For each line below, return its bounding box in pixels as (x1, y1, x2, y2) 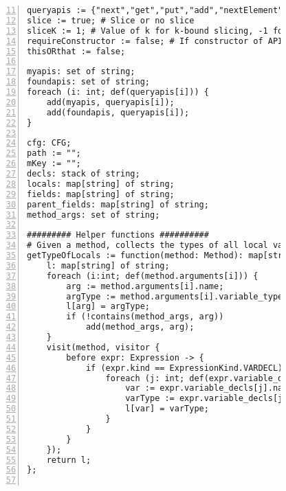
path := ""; (27, 148, 81, 159)
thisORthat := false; (27, 46, 126, 56)
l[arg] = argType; (66, 301, 150, 312)
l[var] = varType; (125, 404, 209, 414)
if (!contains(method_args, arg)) (66, 312, 224, 322)
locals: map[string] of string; (27, 179, 175, 189)
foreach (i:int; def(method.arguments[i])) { (46, 271, 258, 281)
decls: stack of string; (27, 169, 140, 179)
